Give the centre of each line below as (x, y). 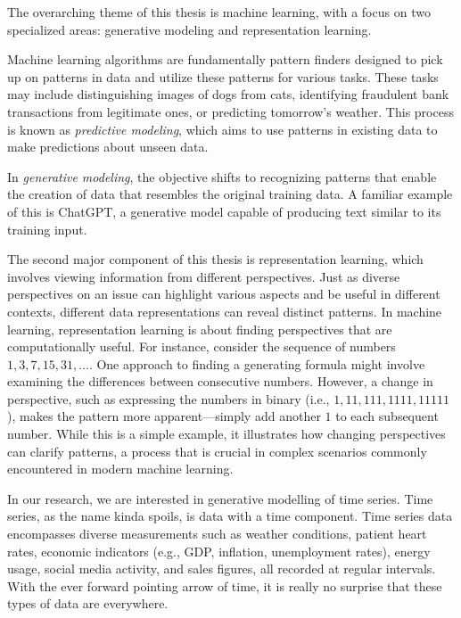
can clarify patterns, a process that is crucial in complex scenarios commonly (217, 451)
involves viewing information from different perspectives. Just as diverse (204, 276)
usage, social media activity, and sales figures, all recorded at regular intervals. (222, 569)
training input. (47, 229)
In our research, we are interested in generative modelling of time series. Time (220, 498)
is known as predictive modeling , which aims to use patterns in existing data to (222, 129)
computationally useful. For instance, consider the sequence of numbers (202, 346)
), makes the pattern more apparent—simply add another (164, 416)
